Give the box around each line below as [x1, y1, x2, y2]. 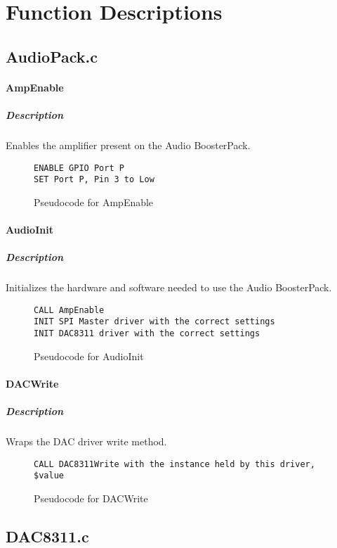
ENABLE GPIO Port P [34, 163, 124, 173]
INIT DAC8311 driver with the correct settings [34, 329, 260, 339]
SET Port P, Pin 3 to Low [34, 174, 154, 185]
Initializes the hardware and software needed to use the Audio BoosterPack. [6, 280, 332, 295]
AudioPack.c [6, 45, 98, 67]
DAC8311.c [6, 525, 89, 547]
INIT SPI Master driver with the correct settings [34, 317, 275, 327]
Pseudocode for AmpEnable [34, 194, 154, 209]
